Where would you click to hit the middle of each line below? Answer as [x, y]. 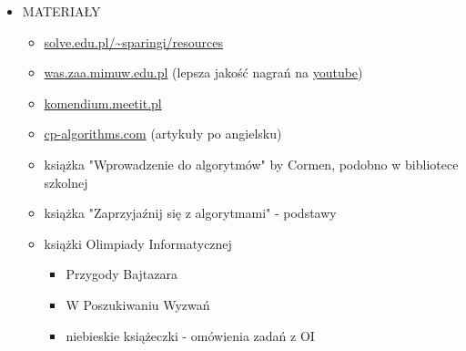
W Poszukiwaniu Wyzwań [138, 304]
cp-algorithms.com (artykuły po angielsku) [163, 134]
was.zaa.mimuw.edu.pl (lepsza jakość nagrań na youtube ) [203, 72]
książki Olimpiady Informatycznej [138, 243]
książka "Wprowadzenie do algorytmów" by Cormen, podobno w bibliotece [251, 164]
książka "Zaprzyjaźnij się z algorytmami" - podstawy [190, 213]
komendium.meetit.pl [103, 103]
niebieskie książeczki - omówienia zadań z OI [190, 335]
